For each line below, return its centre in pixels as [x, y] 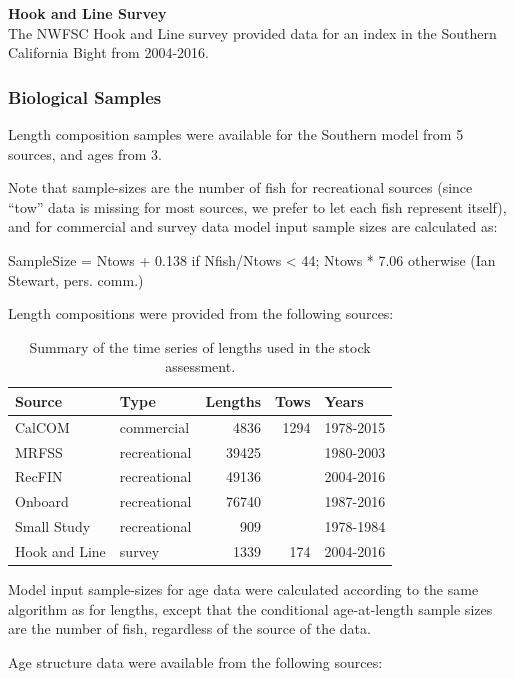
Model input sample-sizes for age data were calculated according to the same [243, 589]
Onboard [42, 501]
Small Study [53, 526]
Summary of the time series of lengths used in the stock [200, 346]
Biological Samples [85, 96]
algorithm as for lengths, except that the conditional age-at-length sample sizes [250, 608]
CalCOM [42, 426]
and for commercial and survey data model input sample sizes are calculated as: [253, 226]
